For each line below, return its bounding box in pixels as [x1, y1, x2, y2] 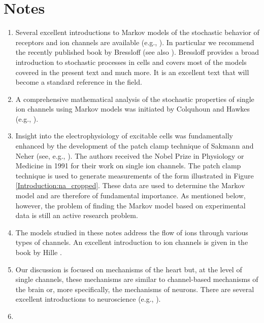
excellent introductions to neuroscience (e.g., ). [15, 294, 161, 304]
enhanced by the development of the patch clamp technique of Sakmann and [15, 140, 254, 151]
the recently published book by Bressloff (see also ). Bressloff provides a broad [15, 47, 259, 57]
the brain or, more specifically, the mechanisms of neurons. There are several [15, 283, 254, 294]
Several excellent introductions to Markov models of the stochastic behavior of [15, 27, 259, 38]
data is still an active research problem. [15, 210, 138, 221]
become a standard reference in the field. [15, 77, 142, 87]
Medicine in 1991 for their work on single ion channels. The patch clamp [15, 160, 241, 171]
